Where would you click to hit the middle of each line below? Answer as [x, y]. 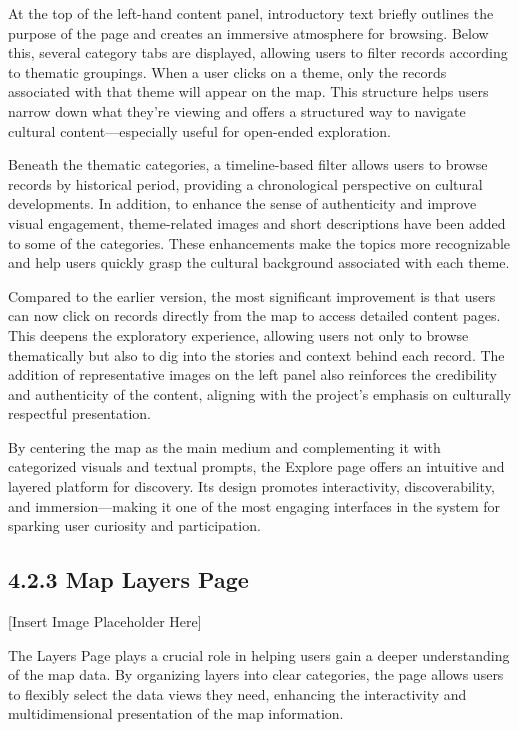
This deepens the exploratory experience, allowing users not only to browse [238, 334]
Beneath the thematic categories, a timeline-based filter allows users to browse [248, 164]
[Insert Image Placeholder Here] [105, 621]
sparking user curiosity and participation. [134, 525]
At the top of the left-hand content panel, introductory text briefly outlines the [251, 13]
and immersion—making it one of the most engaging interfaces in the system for [254, 505]
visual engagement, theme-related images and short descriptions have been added [257, 222]
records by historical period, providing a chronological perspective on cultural [245, 183]
